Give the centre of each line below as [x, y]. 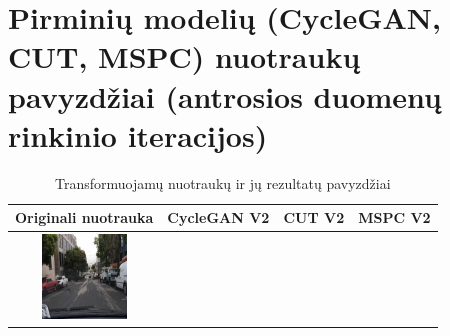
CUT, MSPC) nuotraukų [184, 56]
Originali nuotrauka [84, 217]
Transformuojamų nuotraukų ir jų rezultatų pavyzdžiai [223, 182]
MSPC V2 [394, 217]
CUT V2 [314, 217]
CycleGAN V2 [218, 217]
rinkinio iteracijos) [138, 134]
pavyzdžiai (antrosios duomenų [225, 95]
